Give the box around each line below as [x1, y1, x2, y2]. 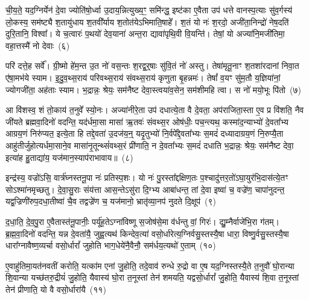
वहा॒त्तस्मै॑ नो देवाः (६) [5, 39, 70, 51]
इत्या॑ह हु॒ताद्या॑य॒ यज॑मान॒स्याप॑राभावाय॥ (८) [5, 151, 133, 163]
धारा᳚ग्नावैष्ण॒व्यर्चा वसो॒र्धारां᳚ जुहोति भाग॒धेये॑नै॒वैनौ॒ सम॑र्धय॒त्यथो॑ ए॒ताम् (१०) [5, 239, 216, 252]
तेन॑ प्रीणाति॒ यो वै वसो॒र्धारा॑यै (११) [5, 282, 106, 295]
